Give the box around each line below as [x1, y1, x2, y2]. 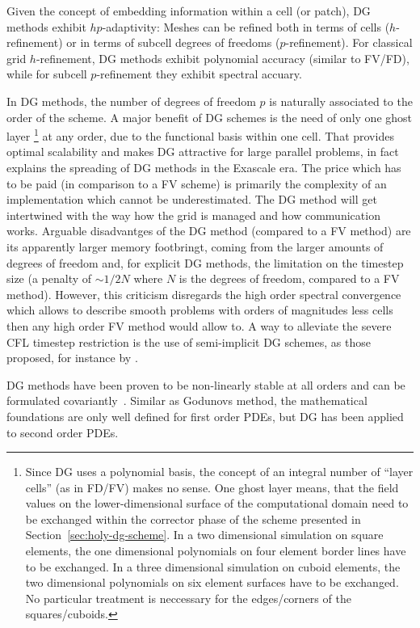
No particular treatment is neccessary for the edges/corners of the [25, 589, 351, 606]
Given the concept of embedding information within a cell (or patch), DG [6, 2, 371, 19]
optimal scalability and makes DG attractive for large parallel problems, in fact [6, 143, 399, 160]
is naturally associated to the [269, 92, 413, 109]
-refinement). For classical [285, 34, 413, 51]
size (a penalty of [6, 270, 92, 287]
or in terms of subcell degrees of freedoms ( [66, 34, 280, 51]
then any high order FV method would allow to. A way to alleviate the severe [6, 317, 392, 334]
